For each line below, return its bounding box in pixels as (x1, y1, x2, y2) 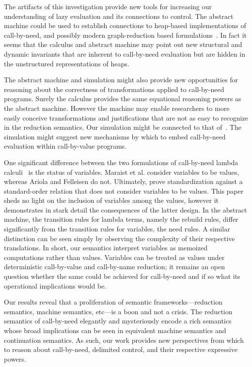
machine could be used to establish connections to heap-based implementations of (4, 20, 246, 31)
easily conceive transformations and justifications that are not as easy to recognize (4, 112, 248, 122)
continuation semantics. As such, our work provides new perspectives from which (4, 335, 244, 345)
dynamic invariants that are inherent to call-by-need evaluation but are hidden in (4, 48, 246, 59)
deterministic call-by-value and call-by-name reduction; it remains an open (4, 261, 225, 272)
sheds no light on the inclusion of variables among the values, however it (4, 195, 219, 205)
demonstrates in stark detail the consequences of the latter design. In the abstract (4, 204, 247, 214)
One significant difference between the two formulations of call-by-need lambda (4, 157, 238, 167)
